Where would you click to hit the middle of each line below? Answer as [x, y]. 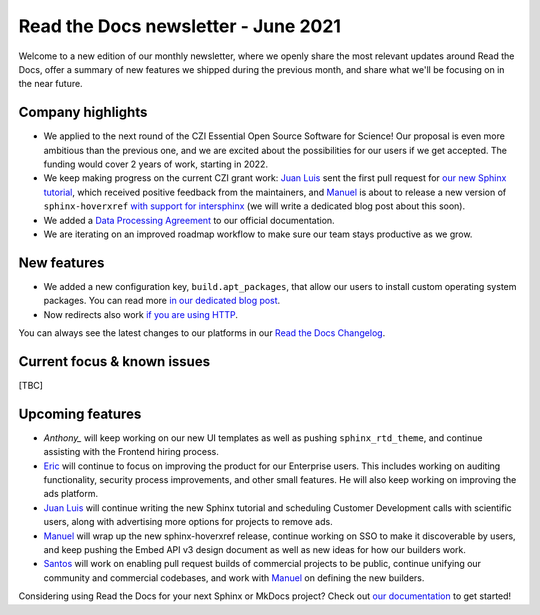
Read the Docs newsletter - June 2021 [180, 26]
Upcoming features [80, 413]
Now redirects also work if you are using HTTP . [141, 314]
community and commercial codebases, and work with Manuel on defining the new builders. [234, 577]
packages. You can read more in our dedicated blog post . [162, 301]
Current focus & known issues [114, 361]
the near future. [51, 84]
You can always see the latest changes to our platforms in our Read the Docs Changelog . [202, 333]
